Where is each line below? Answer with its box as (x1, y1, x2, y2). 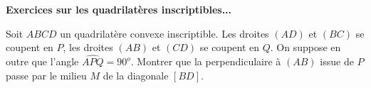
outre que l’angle (6, 54, 79, 68)
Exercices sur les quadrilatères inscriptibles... (6, 2, 232, 16)
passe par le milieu (6, 67, 87, 82)
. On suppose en (270, 40, 341, 55)
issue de (320, 54, 354, 68)
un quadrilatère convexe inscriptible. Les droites (60, 26, 269, 40)
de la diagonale (103, 67, 169, 82)
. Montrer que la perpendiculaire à (130, 54, 281, 68)
